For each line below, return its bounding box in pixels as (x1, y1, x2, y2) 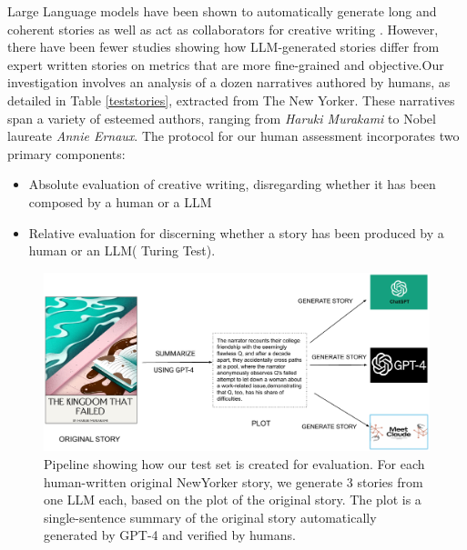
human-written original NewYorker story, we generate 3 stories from (44, 472, 423, 491)
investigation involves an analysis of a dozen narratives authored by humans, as (7, 73, 451, 92)
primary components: (7, 144, 126, 163)
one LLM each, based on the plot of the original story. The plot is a (44, 490, 421, 509)
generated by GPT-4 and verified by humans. (44, 525, 296, 545)
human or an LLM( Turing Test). (28, 241, 216, 260)
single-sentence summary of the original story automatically (44, 507, 377, 526)
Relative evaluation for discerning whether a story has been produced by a (28, 223, 444, 242)
